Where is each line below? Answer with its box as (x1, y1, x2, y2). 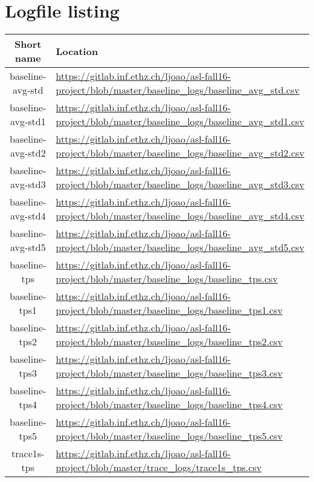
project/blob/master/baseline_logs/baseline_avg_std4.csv (56, 209, 304, 223)
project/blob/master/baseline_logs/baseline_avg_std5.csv (56, 240, 304, 255)
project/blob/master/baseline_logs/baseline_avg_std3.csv (56, 177, 304, 192)
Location (56, 44, 98, 58)
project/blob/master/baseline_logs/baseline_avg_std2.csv (56, 146, 304, 160)
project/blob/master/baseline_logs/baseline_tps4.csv (56, 397, 283, 412)
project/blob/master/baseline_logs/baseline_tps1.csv (56, 303, 283, 318)
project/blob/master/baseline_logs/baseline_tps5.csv (56, 429, 283, 443)
